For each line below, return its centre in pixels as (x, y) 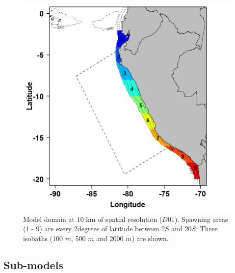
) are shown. (150, 238)
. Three (207, 229)
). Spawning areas (201, 219)
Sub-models (33, 264)
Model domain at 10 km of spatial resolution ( (93, 219)
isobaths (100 (43, 238)
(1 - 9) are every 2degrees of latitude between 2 (94, 229)
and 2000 (110, 238)
